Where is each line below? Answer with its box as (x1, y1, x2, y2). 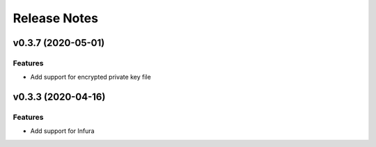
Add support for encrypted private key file (30, 73, 151, 82)
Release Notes (13, 10, 99, 26)
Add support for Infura (30, 127, 95, 135)
